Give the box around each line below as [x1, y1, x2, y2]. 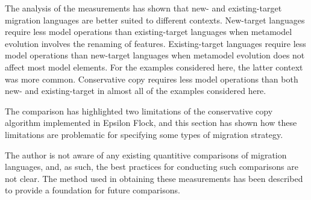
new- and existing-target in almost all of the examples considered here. [5, 84, 266, 97]
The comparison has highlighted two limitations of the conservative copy [5, 104, 273, 117]
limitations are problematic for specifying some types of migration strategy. [5, 128, 283, 140]
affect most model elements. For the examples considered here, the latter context [5, 60, 303, 73]
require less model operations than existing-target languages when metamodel [5, 25, 292, 38]
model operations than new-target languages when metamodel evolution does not [5, 49, 305, 61]
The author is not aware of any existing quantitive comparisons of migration [5, 148, 287, 161]
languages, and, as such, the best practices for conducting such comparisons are [5, 160, 298, 173]
